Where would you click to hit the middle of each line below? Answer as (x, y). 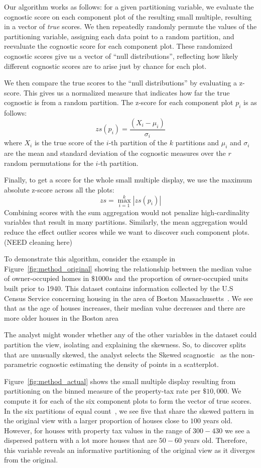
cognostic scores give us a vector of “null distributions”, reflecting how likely (121, 56)
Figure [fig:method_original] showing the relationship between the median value (128, 268)
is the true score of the (69, 143)
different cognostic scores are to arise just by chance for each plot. (105, 66)
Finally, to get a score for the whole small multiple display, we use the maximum (128, 180)
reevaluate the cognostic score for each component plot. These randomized (118, 46)
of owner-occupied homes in (47, 278)
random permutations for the (49, 163)
